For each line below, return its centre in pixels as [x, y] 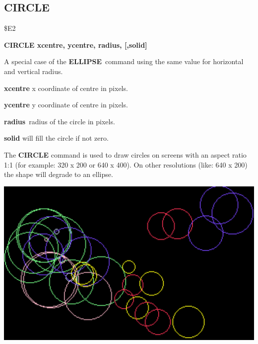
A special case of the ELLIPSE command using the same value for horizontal [124, 61]
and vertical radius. [33, 71]
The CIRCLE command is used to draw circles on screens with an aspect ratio [125, 154]
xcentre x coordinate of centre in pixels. [66, 88]
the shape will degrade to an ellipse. [59, 174]
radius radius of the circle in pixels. [60, 121]
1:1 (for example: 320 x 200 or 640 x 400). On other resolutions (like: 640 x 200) [126, 164]
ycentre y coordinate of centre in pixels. [66, 105]
